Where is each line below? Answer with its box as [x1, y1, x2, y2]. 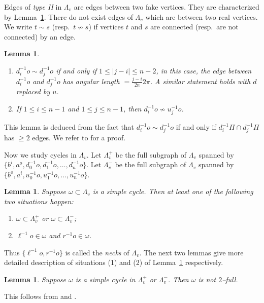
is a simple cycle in [75, 274, 136, 284]
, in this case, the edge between [156, 65, 252, 75]
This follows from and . [4, 291, 77, 301]
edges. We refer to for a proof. [32, 132, 126, 142]
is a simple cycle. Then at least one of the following [92, 186, 253, 197]
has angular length [62, 75, 120, 86]
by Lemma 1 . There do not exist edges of [4, 11, 133, 22]
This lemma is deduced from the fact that [4, 122, 135, 132]
